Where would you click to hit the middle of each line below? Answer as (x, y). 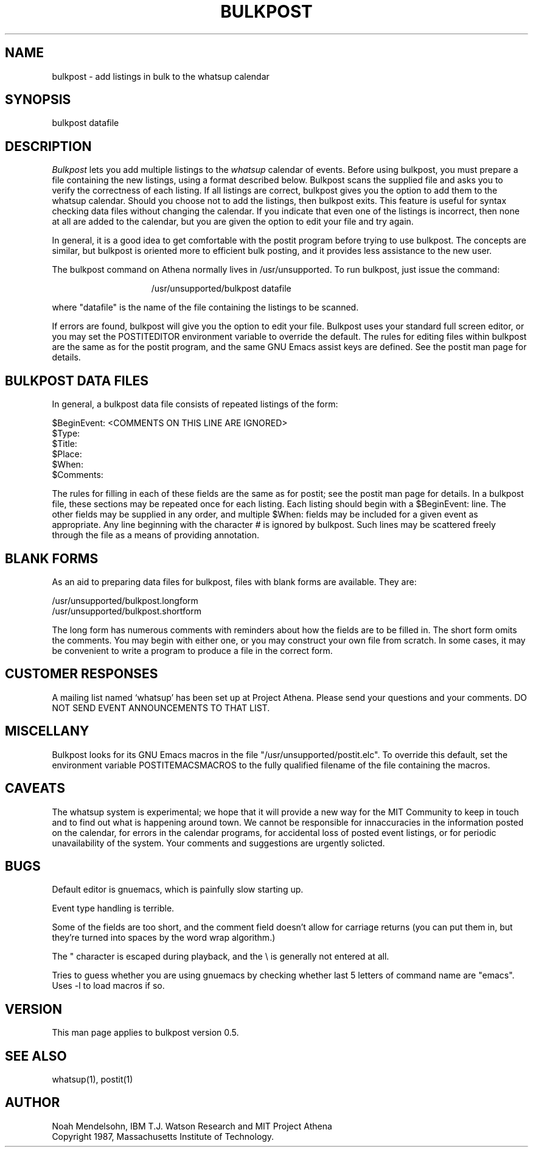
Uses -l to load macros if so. (108, 986)
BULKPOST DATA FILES (77, 381)
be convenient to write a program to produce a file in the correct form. (192, 650)
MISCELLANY (47, 731)
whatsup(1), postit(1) (92, 1080)
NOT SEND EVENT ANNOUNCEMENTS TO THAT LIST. (161, 708)
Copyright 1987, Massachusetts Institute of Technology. (163, 1136)
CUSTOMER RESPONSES (82, 674)
